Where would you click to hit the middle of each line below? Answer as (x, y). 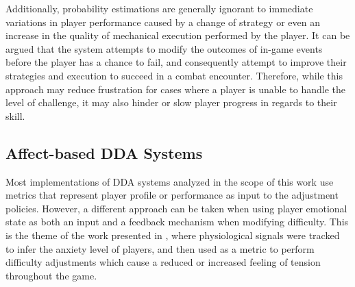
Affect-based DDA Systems (104, 152)
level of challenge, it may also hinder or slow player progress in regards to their (171, 102)
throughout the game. (51, 275)
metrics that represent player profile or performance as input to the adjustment (172, 195)
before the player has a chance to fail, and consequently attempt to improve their (176, 62)
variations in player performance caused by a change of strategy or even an (163, 22)
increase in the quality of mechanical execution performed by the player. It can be (178, 35)
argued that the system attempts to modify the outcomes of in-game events (164, 48)
